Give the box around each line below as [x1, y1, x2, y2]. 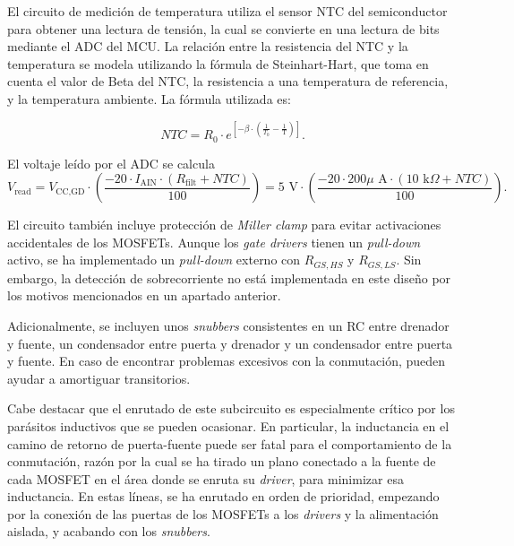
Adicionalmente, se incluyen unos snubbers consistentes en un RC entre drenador [7, 316, 450, 334]
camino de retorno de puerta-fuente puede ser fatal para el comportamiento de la [7, 434, 452, 453]
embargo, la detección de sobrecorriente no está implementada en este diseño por [7, 268, 451, 287]
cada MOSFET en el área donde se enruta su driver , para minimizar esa [7, 469, 404, 488]
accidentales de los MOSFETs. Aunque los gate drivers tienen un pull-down [7, 232, 421, 251]
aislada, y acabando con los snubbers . [7, 522, 210, 541]
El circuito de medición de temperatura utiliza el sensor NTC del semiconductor [7, 2, 448, 20]
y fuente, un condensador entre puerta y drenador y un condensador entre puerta [7, 334, 453, 352]
